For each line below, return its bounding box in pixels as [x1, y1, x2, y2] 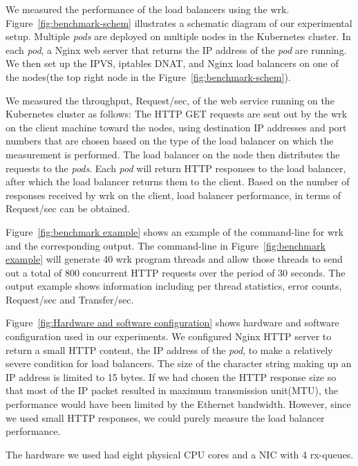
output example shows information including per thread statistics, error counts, [6, 279, 342, 293]
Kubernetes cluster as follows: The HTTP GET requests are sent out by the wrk [6, 106, 347, 121]
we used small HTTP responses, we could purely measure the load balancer [6, 410, 325, 425]
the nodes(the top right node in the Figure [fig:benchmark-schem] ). [6, 69, 291, 84]
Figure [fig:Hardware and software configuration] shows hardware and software [6, 315, 339, 330]
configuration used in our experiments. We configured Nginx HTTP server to [6, 329, 332, 344]
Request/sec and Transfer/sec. [6, 292, 134, 306]
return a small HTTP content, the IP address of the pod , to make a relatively [6, 342, 333, 357]
